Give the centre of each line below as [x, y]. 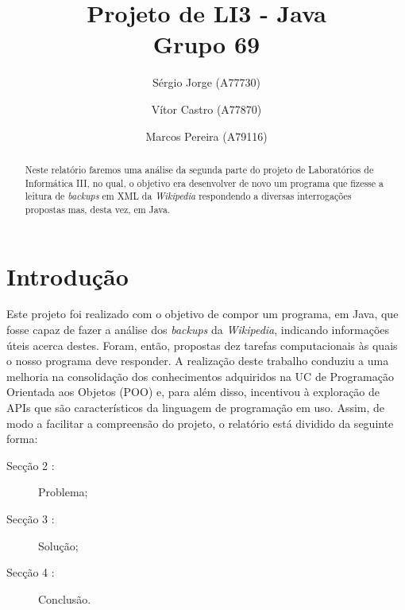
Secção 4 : [31, 572]
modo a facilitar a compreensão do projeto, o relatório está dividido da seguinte [200, 423]
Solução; [58, 545]
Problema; [63, 492]
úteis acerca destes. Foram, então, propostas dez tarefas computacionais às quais [202, 345]
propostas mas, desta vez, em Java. [98, 209]
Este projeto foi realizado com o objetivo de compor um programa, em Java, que [202, 314]
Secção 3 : [31, 518]
